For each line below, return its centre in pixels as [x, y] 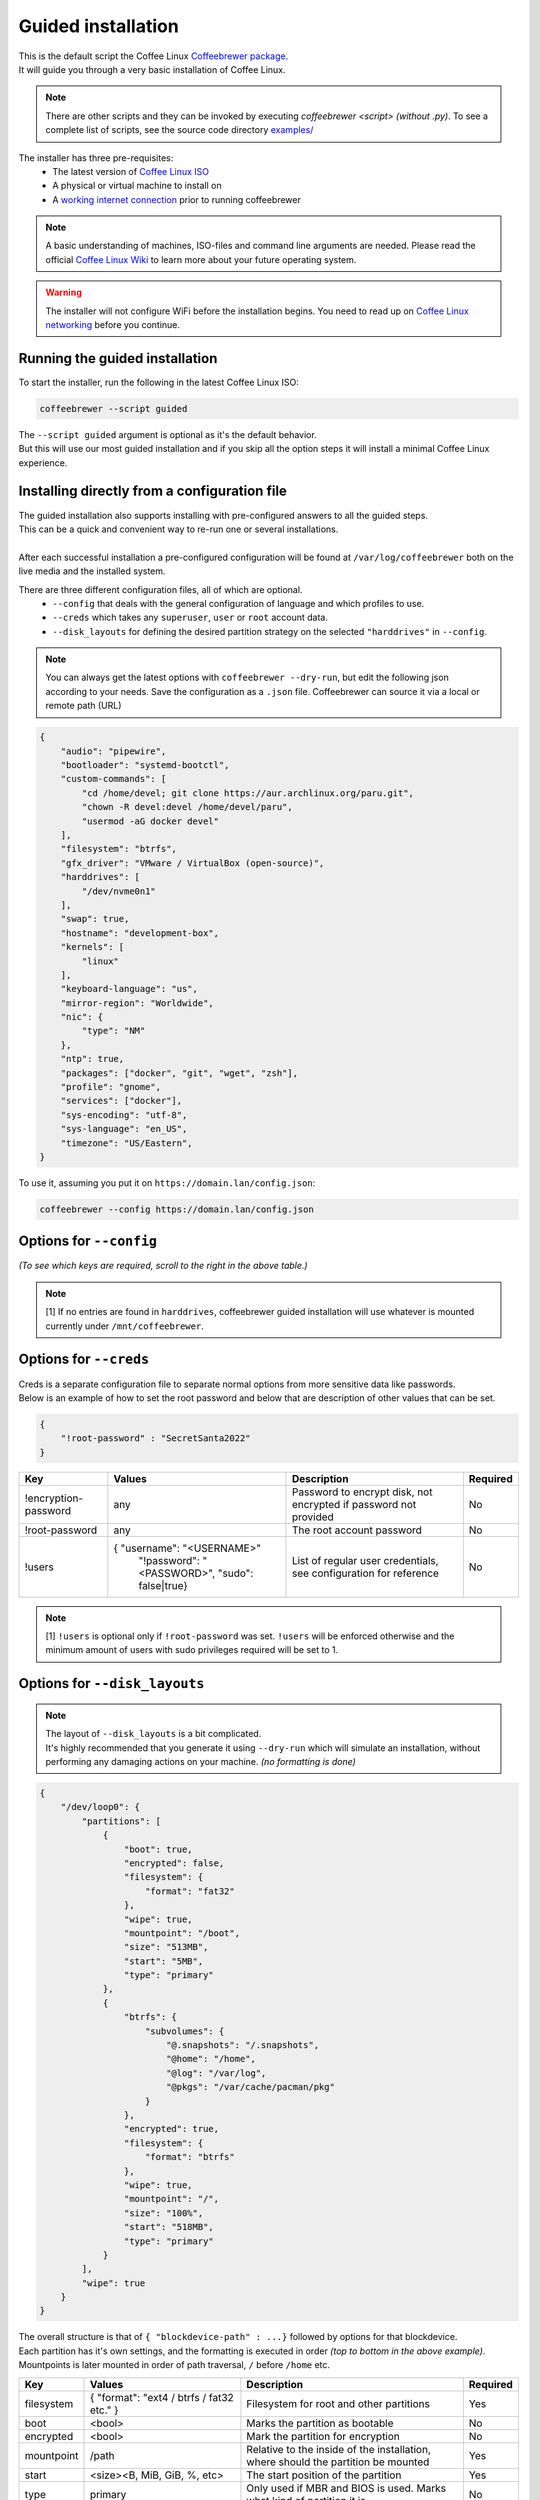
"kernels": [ [92, 947]
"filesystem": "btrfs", [118, 849]
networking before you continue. [112, 325]
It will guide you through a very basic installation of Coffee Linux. [152, 69]
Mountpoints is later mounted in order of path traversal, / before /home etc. [174, 2365]
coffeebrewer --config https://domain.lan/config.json [176, 1209]
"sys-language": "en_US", [124, 1129]
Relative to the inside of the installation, [339, 2449]
